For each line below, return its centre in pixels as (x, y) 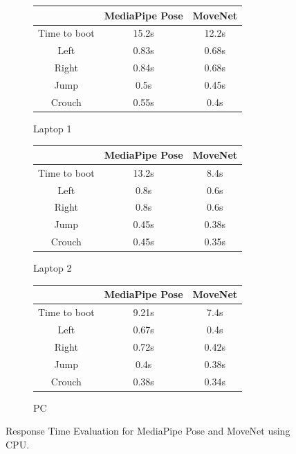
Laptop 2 (53, 268)
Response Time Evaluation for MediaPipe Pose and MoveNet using (148, 431)
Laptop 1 (53, 128)
